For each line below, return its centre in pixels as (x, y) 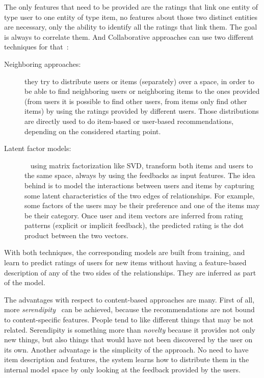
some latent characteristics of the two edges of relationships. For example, (140, 195)
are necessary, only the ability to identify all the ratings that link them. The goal (131, 27)
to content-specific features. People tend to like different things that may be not (129, 320)
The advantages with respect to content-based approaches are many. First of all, (129, 299)
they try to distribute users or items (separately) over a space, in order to (140, 81)
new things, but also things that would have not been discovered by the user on (128, 339)
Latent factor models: (38, 148)
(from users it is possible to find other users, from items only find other (136, 101)
